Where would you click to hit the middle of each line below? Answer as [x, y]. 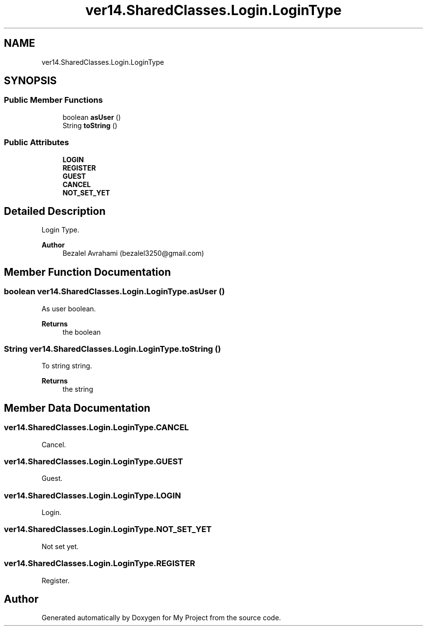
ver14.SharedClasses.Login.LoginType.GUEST [94, 461]
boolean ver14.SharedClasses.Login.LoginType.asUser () [115, 292]
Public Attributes [37, 143]
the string [78, 389]
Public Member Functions [53, 100]
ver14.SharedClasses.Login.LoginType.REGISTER [100, 563]
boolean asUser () [92, 117]
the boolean [82, 332]
